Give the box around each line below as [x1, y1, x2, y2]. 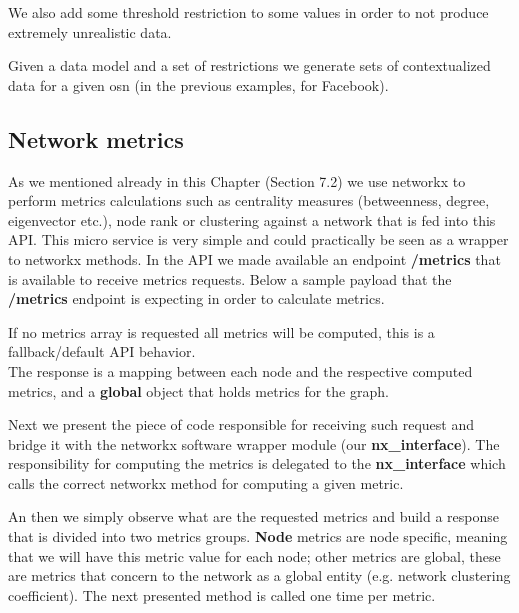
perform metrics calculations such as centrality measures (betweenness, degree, [8, 190, 490, 211]
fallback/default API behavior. [8, 341, 196, 362]
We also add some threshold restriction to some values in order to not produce [8, 2, 489, 22]
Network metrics [8, 123, 184, 154]
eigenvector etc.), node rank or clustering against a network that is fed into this [8, 209, 496, 230]
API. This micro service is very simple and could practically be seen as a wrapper [8, 229, 509, 250]
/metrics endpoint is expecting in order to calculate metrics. [8, 288, 385, 309]
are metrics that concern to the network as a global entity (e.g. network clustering [8, 565, 511, 586]
